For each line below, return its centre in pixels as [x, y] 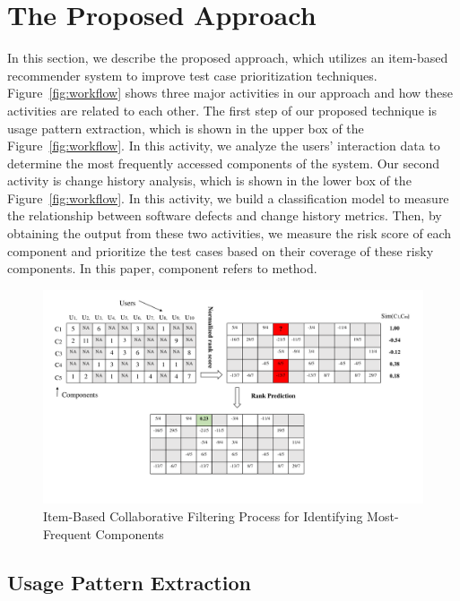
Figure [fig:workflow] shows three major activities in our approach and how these [230, 93]
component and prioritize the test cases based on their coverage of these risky [221, 250]
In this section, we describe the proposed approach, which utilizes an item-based [228, 58]
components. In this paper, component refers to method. [162, 268]
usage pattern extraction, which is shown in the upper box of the [186, 128]
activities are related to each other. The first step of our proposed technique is [222, 110]
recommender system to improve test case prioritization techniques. [192, 75]
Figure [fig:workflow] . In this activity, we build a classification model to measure [228, 197]
